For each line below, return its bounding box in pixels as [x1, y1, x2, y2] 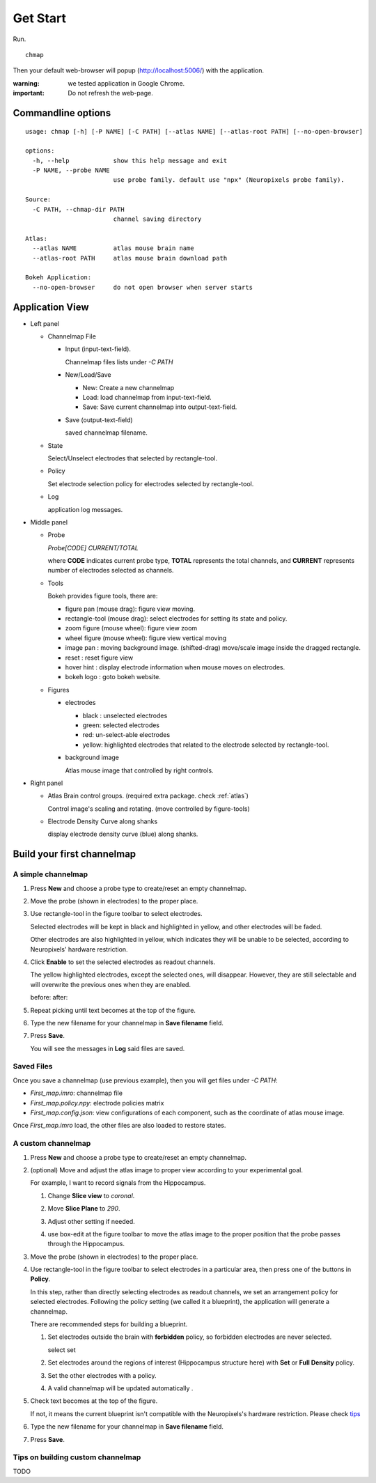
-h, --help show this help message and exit [32, 157, 228, 164]
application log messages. [47, 505, 123, 513]
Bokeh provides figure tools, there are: [47, 592, 158, 600]
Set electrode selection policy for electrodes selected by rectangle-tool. [47, 479, 254, 488]
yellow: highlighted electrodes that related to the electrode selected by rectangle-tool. [82, 740, 329, 749]
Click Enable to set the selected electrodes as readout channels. [30, 958, 216, 966]
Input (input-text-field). [65, 345, 132, 353]
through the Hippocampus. [47, 1240, 125, 1248]
